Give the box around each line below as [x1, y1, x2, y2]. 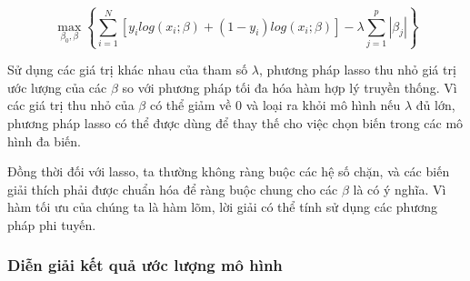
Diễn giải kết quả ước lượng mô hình [7, 254, 283, 276]
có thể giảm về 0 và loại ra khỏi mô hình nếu [149, 95, 401, 115]
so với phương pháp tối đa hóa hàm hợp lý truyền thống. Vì [122, 77, 457, 96]
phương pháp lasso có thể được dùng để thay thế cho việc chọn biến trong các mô [7, 113, 464, 132]
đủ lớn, [415, 95, 455, 115]
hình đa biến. [7, 131, 81, 150]
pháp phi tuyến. [7, 215, 96, 234]
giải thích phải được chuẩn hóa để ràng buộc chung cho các [7, 179, 338, 198]
